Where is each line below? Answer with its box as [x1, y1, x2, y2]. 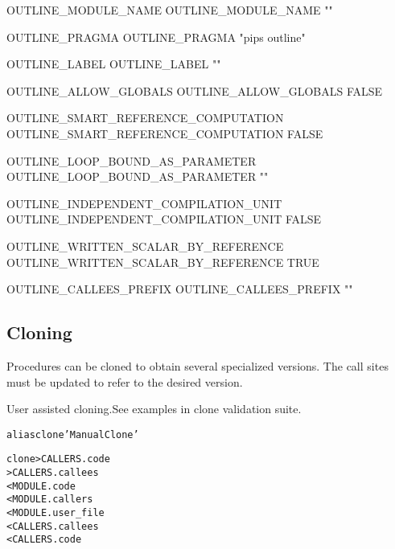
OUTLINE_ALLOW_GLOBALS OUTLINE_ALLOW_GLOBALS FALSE [6, 82, 383, 99]
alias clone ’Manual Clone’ [6, 428, 139, 440]
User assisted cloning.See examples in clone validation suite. [6, 400, 302, 417]
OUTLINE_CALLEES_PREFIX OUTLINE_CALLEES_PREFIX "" [6, 281, 353, 297]
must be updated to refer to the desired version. [6, 373, 243, 390]
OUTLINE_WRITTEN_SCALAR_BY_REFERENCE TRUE [6, 253, 319, 270]
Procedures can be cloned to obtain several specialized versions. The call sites [6, 357, 389, 374]
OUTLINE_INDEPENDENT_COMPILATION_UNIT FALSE [6, 211, 322, 227]
